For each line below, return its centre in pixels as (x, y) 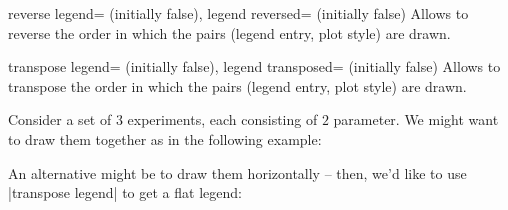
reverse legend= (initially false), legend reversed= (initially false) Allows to (238, 13)
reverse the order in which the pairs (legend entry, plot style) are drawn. (229, 32)
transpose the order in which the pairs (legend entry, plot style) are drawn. (237, 85)
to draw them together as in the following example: (165, 138)
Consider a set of (60, 119)
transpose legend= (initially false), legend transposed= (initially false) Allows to (254, 66)
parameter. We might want (416, 119)
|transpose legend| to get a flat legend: (125, 192)
